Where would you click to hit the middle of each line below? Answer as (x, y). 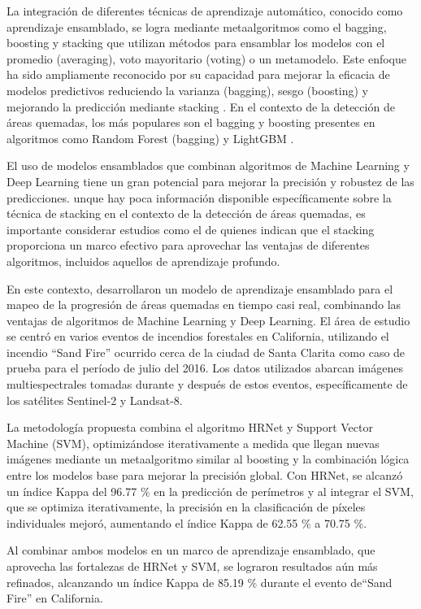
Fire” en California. (55, 598)
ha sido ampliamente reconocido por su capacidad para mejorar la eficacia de (198, 74)
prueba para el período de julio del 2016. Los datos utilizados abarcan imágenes (205, 368)
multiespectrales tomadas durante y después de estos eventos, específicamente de (207, 384)
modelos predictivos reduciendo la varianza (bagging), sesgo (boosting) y (188, 90)
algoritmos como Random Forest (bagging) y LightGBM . (150, 138)
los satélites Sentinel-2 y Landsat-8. (95, 400)
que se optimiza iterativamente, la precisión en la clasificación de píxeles (186, 507)
